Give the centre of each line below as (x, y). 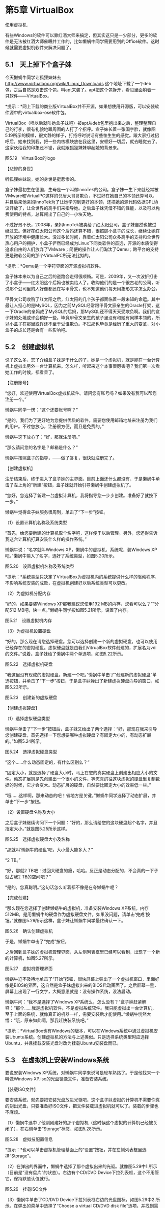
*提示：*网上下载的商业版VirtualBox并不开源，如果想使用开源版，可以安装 (80, 106)
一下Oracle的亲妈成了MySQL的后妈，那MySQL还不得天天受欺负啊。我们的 (80, 311)
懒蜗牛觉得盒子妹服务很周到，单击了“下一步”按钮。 (56, 512)
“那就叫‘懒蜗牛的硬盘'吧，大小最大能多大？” (49, 849)
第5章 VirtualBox (40, 10)
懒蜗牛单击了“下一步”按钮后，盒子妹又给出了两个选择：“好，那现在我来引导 (81, 729)
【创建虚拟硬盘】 (22, 708)
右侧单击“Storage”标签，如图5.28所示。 (64, 1129)
